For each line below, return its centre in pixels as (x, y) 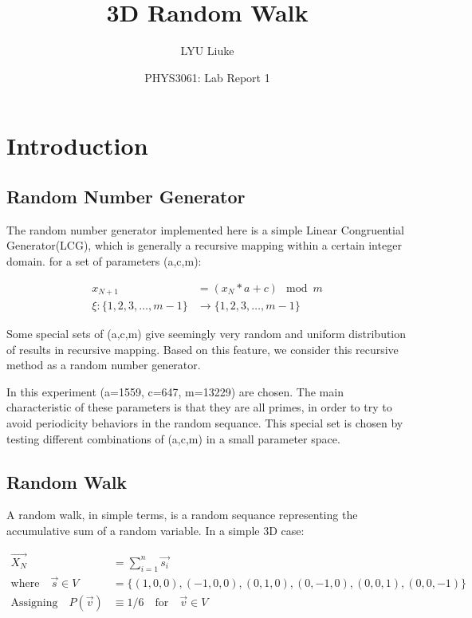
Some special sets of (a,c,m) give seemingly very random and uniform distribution (206, 333)
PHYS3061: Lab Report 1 (207, 77)
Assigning (34, 602)
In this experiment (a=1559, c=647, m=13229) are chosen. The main (175, 391)
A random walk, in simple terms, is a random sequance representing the (182, 515)
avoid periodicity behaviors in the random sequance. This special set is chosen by (205, 422)
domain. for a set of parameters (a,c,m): (104, 260)
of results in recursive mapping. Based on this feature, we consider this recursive (203, 349)
